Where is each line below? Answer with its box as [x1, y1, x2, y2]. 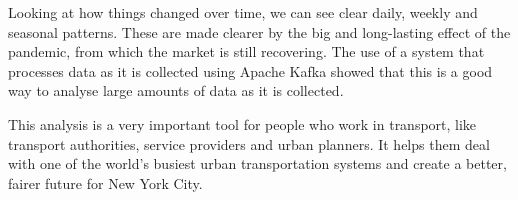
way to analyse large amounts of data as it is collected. [8, 80, 344, 101]
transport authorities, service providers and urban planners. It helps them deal [8, 133, 490, 154]
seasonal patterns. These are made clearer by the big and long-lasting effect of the [8, 21, 511, 42]
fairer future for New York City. [8, 172, 203, 193]
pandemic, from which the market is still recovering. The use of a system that [8, 41, 485, 62]
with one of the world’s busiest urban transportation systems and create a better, [8, 153, 507, 174]
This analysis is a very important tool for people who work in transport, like [8, 113, 477, 134]
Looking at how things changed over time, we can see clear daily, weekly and [8, 2, 478, 22]
